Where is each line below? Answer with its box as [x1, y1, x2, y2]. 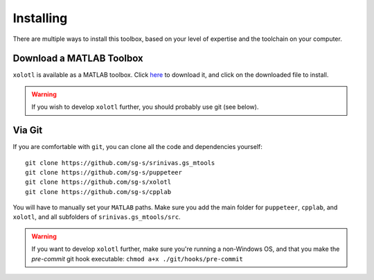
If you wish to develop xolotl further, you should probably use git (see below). [31, 103, 259, 111]
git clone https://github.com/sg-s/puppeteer [25, 168, 183, 176]
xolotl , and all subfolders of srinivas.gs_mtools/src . [12, 213, 181, 221]
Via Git [12, 125, 43, 137]
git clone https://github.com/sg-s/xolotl [25, 178, 172, 186]
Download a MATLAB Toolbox [12, 53, 143, 64]
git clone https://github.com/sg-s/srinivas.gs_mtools [25, 159, 215, 166]
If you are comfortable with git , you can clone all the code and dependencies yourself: [12, 143, 263, 151]
